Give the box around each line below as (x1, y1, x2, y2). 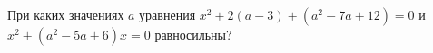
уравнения (139, 5, 196, 23)
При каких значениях (7, 5, 124, 23)
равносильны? (154, 25, 232, 43)
